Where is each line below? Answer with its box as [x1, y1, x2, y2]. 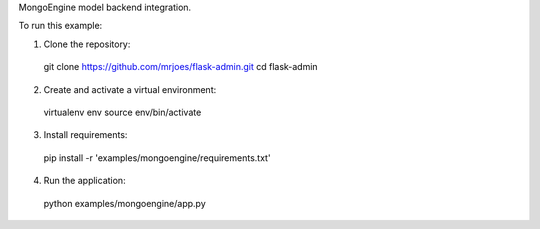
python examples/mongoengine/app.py [43, 197, 207, 209]
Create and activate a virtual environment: [43, 83, 217, 95]
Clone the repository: [43, 38, 131, 50]
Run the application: [43, 175, 126, 187]
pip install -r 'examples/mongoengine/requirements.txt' [43, 151, 271, 164]
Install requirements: [43, 129, 128, 141]
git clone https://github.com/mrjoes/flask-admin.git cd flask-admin [43, 61, 319, 73]
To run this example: [18, 20, 103, 32]
